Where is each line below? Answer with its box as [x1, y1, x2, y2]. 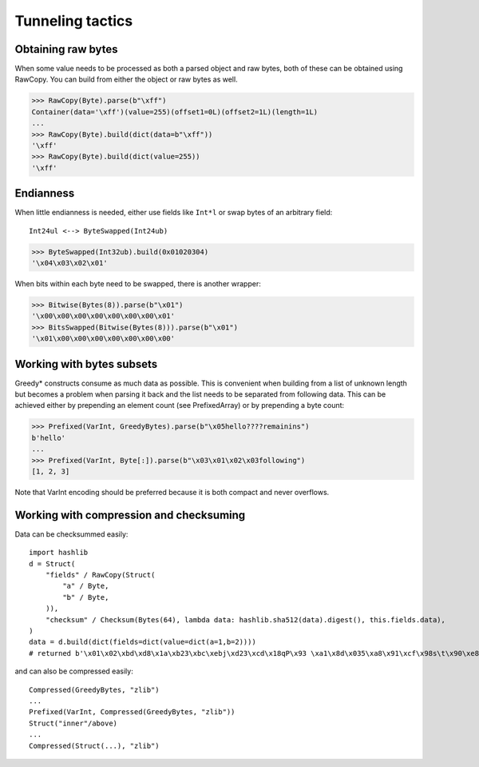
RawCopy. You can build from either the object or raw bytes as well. [14, 74, 239, 84]
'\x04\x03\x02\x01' [31, 258, 108, 268]
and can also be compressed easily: [14, 666, 133, 676]
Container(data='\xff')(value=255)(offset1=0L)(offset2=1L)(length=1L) [31, 107, 319, 116]
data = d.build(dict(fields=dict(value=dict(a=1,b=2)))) [29, 637, 257, 647]
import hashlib [29, 548, 89, 557]
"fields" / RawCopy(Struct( [45, 570, 156, 580]
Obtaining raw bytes [14, 42, 119, 56]
